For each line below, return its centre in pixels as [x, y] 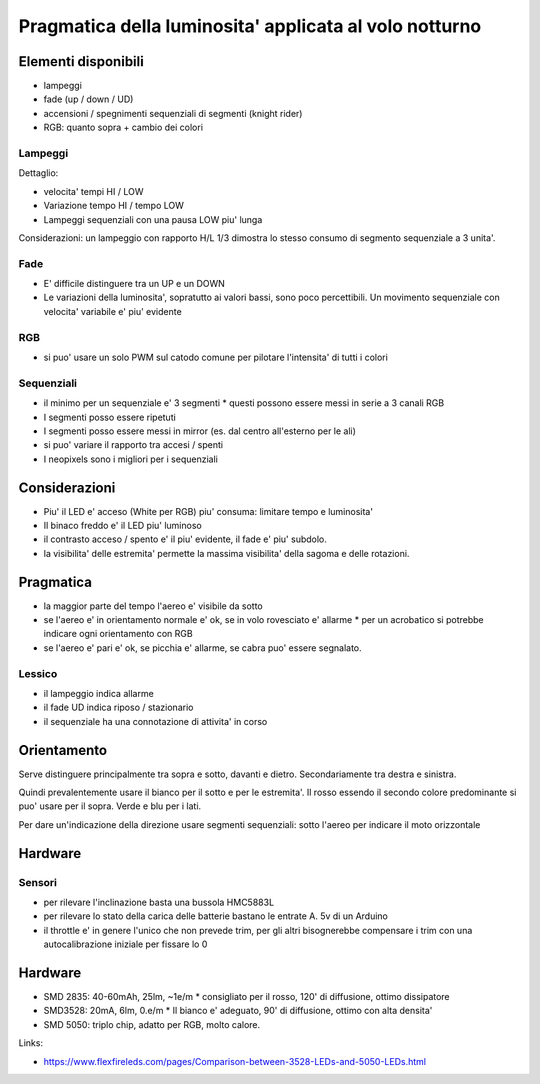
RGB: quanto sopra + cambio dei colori [123, 127]
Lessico [38, 673]
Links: [31, 1043]
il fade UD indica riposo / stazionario [118, 707]
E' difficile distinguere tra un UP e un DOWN [134, 284]
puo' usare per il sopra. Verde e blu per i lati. [110, 806]
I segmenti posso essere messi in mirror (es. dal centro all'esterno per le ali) [200, 431]
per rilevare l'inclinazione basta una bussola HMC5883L [159, 902]
